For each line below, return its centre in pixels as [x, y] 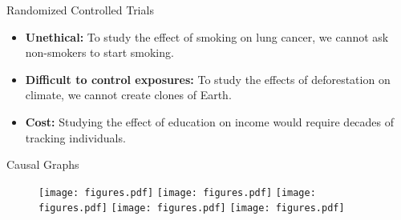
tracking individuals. [75, 137]
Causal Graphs [43, 164]
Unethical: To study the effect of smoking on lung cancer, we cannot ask [207, 36]
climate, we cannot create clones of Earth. [128, 95]
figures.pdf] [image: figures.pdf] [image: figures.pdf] [192, 208]
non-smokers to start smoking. [99, 52]
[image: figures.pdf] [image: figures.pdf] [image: [177, 192]
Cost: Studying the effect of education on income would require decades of [210, 121]
